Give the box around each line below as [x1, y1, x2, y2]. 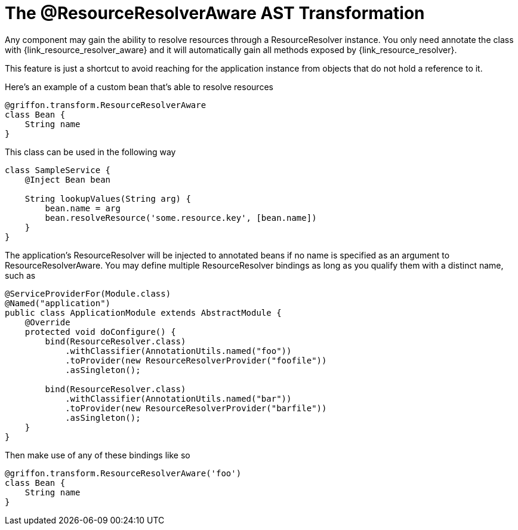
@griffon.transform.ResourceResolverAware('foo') [5, 468, 242, 478]
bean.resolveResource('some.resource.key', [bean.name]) [45, 212, 317, 223]
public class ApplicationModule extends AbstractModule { [5, 307, 282, 318]
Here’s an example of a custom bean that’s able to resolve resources [5, 81, 273, 92]
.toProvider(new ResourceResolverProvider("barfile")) [65, 403, 327, 413]
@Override [24, 317, 70, 327]
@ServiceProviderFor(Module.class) [5, 288, 171, 298]
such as [5, 270, 36, 281]
